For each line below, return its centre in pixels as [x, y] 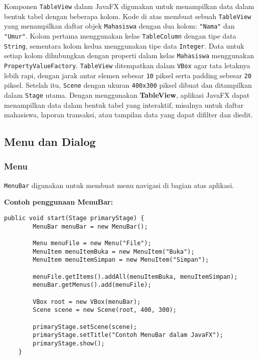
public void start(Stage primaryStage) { [74, 218]
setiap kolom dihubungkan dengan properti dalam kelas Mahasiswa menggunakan [129, 55]
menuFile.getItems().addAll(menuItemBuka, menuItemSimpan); [135, 277]
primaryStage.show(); [69, 343]
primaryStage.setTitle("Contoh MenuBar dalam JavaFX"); [128, 335]
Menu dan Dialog [50, 142]
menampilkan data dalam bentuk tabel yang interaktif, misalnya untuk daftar [124, 105]
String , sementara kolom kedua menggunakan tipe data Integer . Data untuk [124, 45]
